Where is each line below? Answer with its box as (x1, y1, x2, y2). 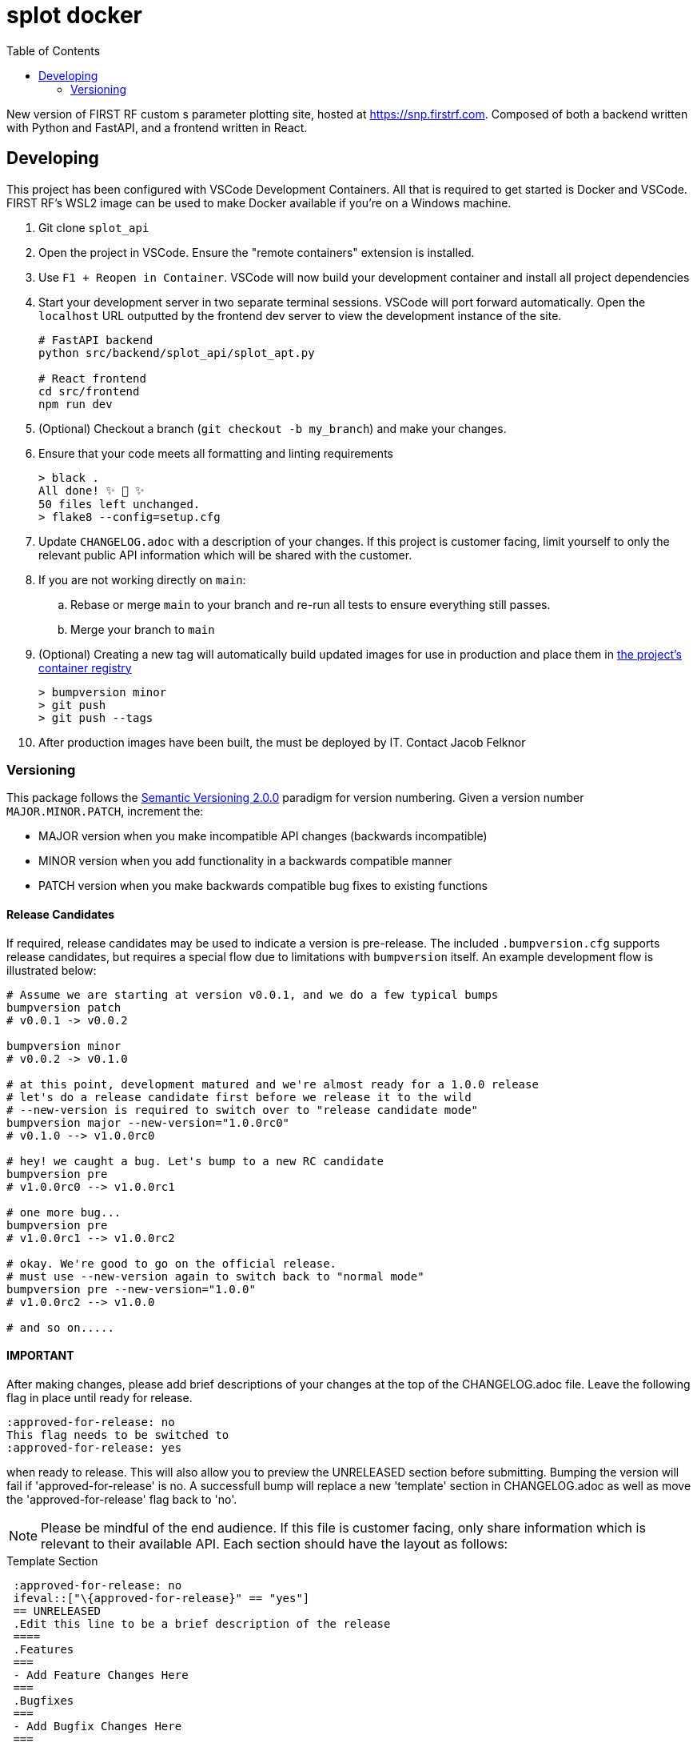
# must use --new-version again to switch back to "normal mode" (6, 1269, 424, 1283)
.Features (13, 1642, 74, 1656)
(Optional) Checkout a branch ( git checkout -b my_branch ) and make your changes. (38, 421, 507, 435)
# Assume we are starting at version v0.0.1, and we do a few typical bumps (6, 988, 499, 1001)
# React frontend (38, 371, 146, 385)
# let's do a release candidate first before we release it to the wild (6, 1090, 472, 1104)
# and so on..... (6, 1320, 114, 1334)
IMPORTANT (6, 1348, 74, 1363)
